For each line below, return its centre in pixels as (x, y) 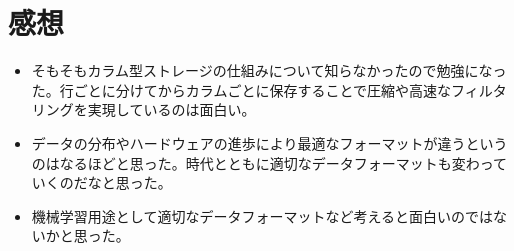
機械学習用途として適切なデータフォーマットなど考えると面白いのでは (262, 215)
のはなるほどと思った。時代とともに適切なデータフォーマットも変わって (269, 162)
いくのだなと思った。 (101, 182)
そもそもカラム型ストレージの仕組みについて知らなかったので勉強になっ (269, 70)
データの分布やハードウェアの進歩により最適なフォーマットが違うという (269, 142)
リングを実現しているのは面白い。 (143, 109)
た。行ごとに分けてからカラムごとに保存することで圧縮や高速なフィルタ (269, 89)
